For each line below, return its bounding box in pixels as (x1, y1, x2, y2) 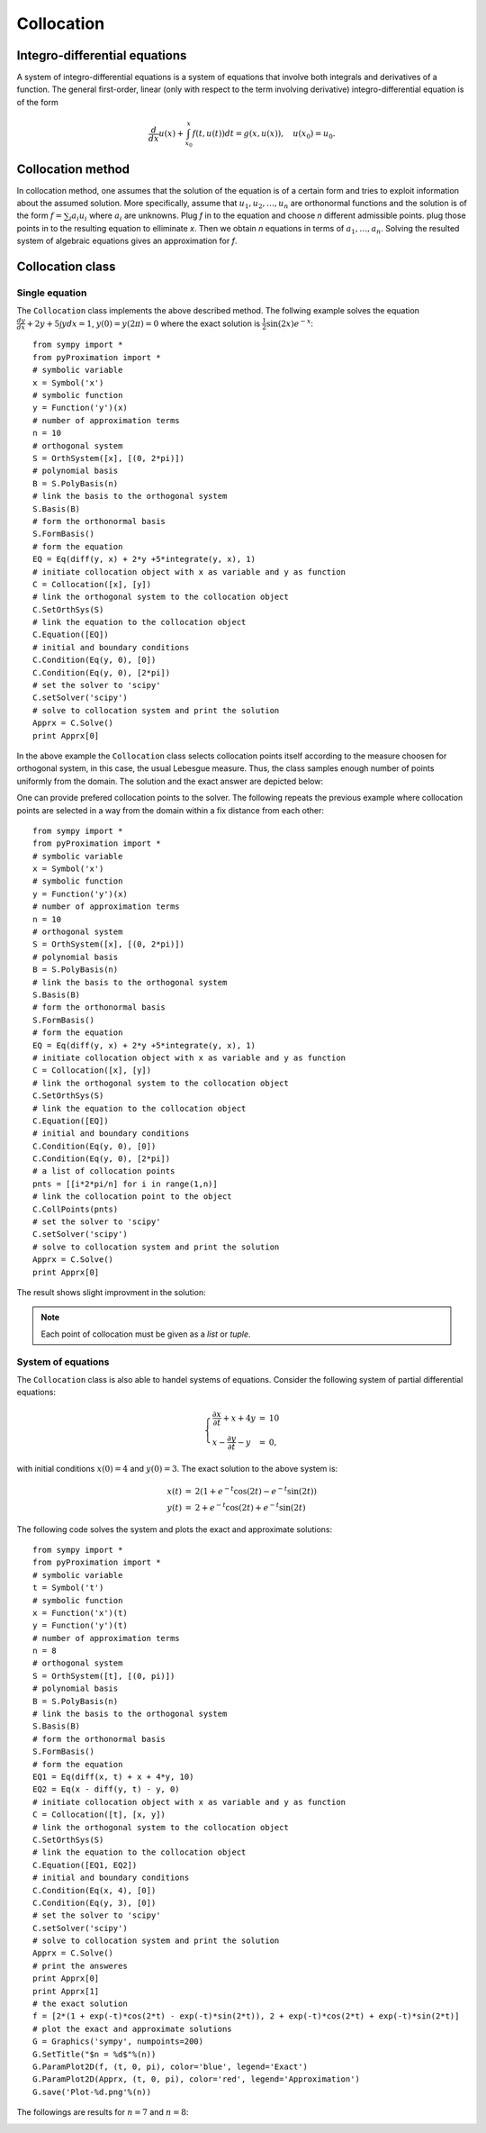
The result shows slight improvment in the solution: (16, 1286, 206, 1297)
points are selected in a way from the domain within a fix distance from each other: (16, 804, 324, 815)
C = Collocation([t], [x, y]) (32, 1810, 166, 1820)
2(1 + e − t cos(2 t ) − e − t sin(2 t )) (194, 1484, 317, 1497)
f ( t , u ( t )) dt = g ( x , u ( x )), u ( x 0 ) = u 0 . (192, 129, 336, 141)
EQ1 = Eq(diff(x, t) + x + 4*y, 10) (32, 1772, 194, 1782)
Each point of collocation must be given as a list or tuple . (40, 1329, 251, 1339)
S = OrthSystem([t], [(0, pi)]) (32, 1671, 175, 1681)
